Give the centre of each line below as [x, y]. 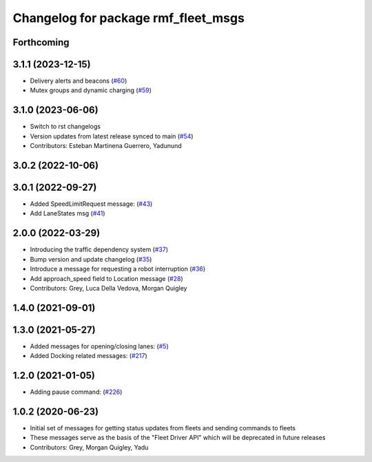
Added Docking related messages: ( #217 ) [89, 356]
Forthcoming [41, 42]
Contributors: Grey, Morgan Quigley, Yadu [89, 447]
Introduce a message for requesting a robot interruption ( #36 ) [118, 269]
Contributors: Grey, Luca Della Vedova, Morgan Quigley [108, 288]
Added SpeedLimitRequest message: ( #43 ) [91, 204]
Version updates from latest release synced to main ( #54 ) [112, 136]
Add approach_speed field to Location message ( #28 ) [106, 278]
